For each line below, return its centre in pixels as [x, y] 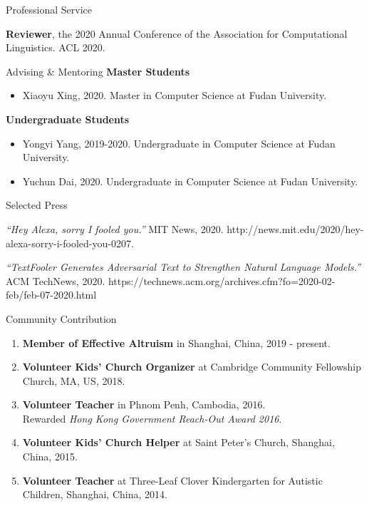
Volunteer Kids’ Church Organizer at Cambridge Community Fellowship [192, 367]
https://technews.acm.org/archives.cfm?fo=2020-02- [222, 280]
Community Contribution [61, 318]
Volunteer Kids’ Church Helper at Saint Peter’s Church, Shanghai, [178, 442]
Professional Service [49, 9]
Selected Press [37, 205]
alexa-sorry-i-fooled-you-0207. [70, 243]
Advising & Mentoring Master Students [98, 71]
